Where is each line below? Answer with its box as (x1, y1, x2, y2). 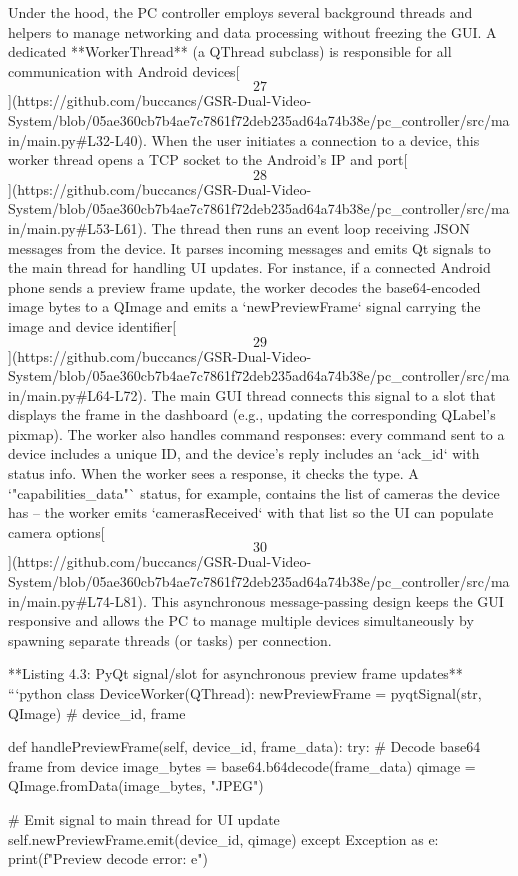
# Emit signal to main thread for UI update (8, 808, 280, 829)
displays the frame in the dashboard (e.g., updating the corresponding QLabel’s (8, 404, 496, 425)
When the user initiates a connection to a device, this (151, 129, 480, 150)
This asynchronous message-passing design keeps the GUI (151, 590, 504, 611)
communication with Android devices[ (8, 60, 240, 81)
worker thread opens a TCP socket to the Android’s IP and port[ (8, 149, 408, 170)
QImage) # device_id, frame (8, 702, 186, 723)
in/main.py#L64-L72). (8, 384, 147, 405)
